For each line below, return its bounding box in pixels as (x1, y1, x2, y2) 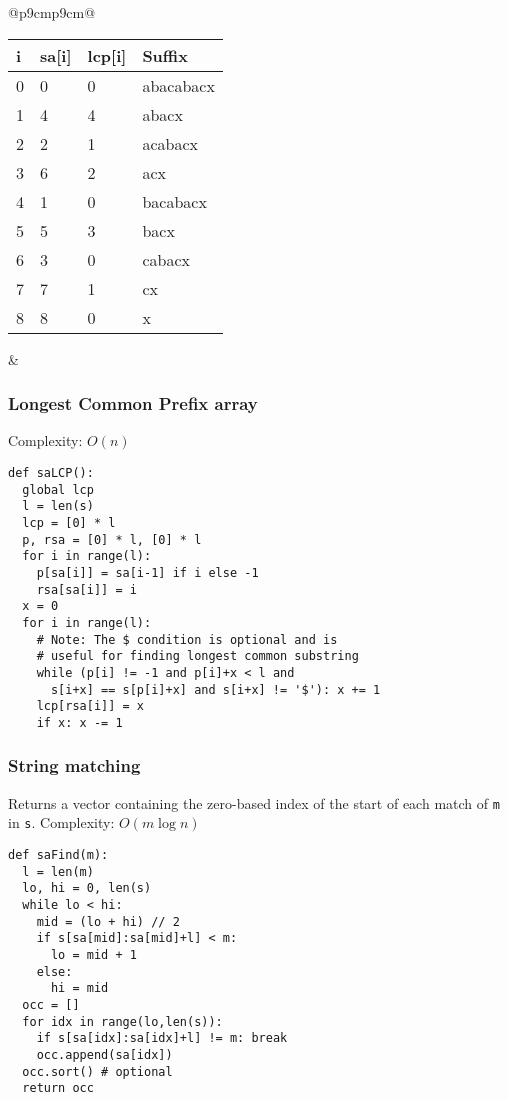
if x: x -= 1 (36, 715, 123, 730)
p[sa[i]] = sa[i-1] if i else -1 (36, 565, 259, 580)
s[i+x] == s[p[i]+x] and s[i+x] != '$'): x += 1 (50, 682, 381, 697)
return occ (22, 1081, 94, 1096)
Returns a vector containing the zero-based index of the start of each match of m (8, 792, 500, 813)
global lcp (22, 482, 94, 497)
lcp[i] (87, 43, 127, 67)
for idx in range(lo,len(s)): (22, 1014, 223, 1029)
